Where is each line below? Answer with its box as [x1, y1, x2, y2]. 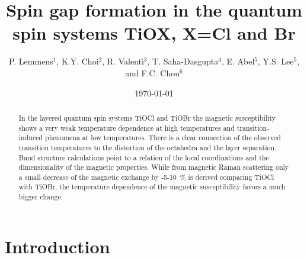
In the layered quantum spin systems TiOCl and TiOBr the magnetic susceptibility [18, 112, 276, 122]
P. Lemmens [8, 55, 53, 67]
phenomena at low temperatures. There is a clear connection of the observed [45, 133, 281, 143]
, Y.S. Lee [258, 55, 294, 67]
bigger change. [18, 192, 63, 202]
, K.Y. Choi [56, 55, 99, 67]
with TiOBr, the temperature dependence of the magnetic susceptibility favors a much [18, 182, 286, 192]
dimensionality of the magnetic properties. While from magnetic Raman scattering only [18, 162, 289, 172]
